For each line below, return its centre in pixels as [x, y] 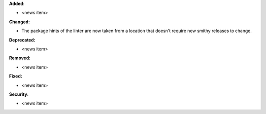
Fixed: [16, 76]
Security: [19, 94]
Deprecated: [22, 40]
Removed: [20, 58]
